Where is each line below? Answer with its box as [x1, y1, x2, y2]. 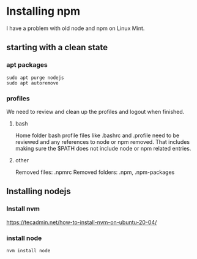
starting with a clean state [6, 42, 108, 53]
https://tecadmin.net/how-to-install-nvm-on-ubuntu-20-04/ [6, 219, 157, 226]
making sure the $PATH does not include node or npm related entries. [15, 145, 191, 152]
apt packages [6, 61, 48, 69]
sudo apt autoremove [6, 80, 59, 86]
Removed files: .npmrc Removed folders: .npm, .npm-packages [15, 168, 175, 176]
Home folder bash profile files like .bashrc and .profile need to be [15, 132, 180, 139]
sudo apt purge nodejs [6, 75, 64, 81]
